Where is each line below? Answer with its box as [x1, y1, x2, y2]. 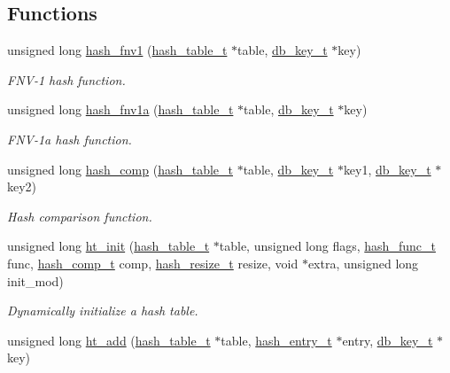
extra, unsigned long [307, 253, 419, 272]
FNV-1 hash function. [7, 70, 126, 89]
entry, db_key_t [342, 330, 433, 349]
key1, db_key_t [343, 159, 431, 178]
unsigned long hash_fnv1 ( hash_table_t [7, 41, 228, 59]
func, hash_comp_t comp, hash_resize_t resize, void [7, 253, 299, 272]
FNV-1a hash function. [7, 129, 132, 148]
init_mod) [7, 271, 64, 290]
